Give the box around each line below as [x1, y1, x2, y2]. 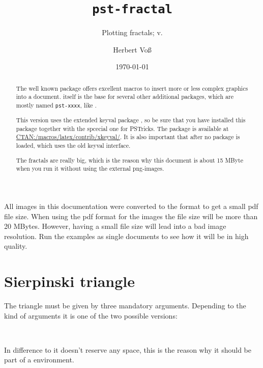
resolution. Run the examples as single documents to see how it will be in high [4, 230, 249, 241]
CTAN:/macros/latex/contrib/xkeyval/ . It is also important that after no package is [16, 133, 240, 141]
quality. [4, 241, 27, 251]
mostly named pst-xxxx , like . [16, 101, 97, 110]
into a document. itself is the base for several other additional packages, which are [16, 92, 233, 101]
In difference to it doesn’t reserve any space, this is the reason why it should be [4, 344, 251, 355]
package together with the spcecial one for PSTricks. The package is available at [16, 124, 229, 133]
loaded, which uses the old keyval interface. [16, 141, 131, 150]
